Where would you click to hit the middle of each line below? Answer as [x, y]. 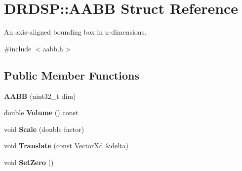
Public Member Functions [72, 75]
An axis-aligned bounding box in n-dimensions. [75, 32]
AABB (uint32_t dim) [40, 96]
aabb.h [53, 48]
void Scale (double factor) [44, 129]
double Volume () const [41, 112]
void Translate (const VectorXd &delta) [66, 146]
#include [18, 48]
